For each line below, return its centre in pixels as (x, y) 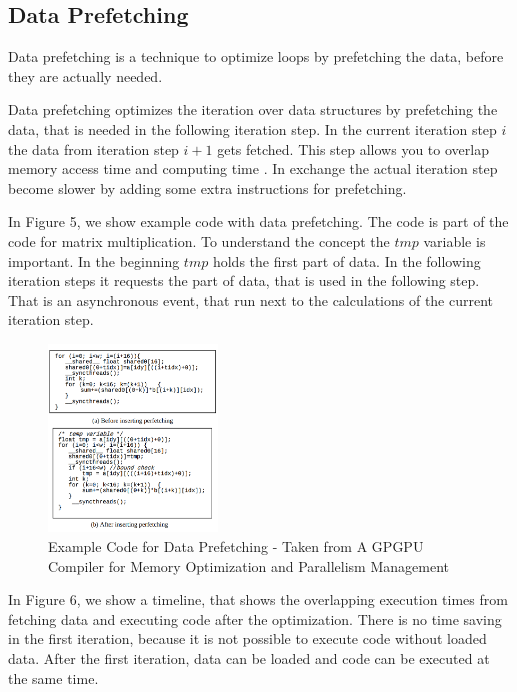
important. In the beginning (94, 260)
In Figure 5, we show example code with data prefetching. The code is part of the (258, 221)
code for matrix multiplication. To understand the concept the (199, 240)
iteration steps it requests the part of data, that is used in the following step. (244, 280)
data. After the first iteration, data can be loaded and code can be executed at (249, 657)
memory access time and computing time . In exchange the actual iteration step (253, 168)
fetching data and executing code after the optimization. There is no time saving (255, 618)
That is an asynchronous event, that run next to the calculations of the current (251, 299)
